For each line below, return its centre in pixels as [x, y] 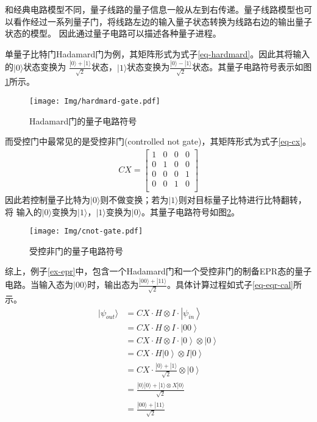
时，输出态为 [113, 284]
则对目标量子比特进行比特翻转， [242, 200]
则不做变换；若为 [134, 200]
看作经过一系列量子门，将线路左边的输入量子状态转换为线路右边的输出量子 [162, 21]
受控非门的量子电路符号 [76, 250]
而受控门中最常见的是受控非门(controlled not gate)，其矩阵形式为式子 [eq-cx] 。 [158, 141]
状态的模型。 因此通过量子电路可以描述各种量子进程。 [113, 33]
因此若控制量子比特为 [48, 200]
